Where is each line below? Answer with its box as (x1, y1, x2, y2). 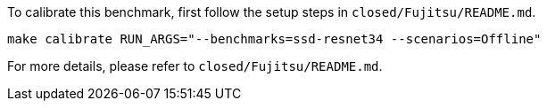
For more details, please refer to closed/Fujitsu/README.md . (7, 58, 383, 73)
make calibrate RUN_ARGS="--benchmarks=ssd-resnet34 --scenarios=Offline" (7, 32, 542, 46)
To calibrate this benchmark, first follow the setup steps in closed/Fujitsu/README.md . (7, 4, 536, 19)
